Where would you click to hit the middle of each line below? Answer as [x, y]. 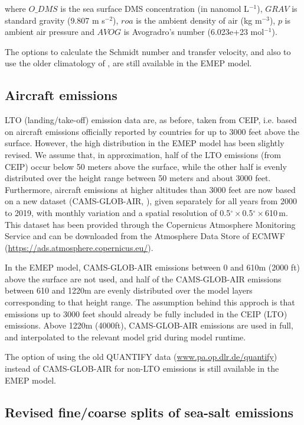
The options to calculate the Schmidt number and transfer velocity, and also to [148, 51]
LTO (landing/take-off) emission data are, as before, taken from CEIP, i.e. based [151, 120]
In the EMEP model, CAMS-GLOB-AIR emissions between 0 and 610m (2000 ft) [153, 267]
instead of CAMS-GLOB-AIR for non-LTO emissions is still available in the [142, 368]
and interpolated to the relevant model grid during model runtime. [125, 337]
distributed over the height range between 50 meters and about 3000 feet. [138, 178]
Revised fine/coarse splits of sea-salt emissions [149, 412]
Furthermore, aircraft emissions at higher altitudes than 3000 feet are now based [150, 189]
